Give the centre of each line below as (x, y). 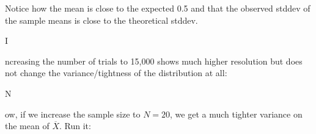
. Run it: (75, 126)
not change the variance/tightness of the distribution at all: (116, 73)
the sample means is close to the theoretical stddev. (101, 20)
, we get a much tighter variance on (236, 114)
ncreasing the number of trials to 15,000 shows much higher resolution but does (154, 61)
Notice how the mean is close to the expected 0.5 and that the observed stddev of (158, 8)
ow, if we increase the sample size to (73, 114)
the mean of (27, 126)
